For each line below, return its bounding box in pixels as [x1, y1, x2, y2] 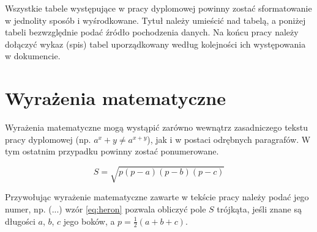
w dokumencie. [5, 49, 61, 62]
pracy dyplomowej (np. [5, 132, 91, 145]
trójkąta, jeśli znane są [217, 203, 302, 216]
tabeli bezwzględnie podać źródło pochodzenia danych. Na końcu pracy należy [5, 26, 299, 38]
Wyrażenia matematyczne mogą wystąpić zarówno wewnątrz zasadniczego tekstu [5, 121, 308, 134]
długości [5, 214, 35, 227]
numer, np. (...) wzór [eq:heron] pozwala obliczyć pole [5, 203, 206, 216]
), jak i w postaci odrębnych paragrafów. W [147, 132, 311, 145]
